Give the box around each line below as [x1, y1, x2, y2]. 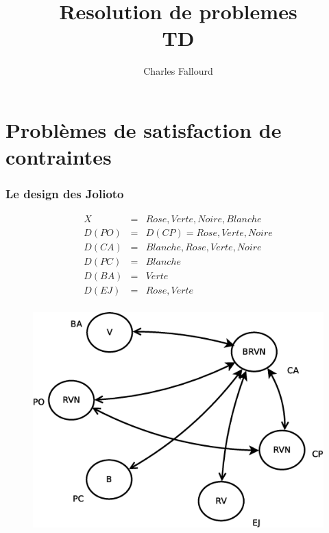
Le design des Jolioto [5, 185, 124, 202]
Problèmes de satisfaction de [5, 115, 282, 143]
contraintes [5, 143, 112, 171]
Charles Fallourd [143, 64, 213, 78]
